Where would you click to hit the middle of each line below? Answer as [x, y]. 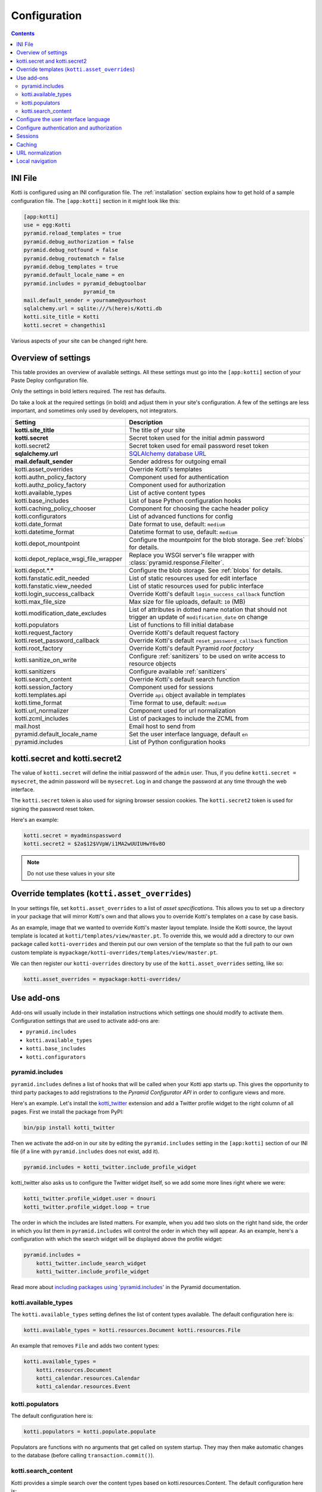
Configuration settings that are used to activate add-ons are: [86, 1021]
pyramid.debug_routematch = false [74, 258]
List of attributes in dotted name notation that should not [208, 609]
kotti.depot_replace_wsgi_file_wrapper [68, 559]
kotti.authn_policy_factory [50, 477]
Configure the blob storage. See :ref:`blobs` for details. [206, 570]
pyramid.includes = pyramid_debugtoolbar [85, 283]
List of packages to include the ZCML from [189, 718]
